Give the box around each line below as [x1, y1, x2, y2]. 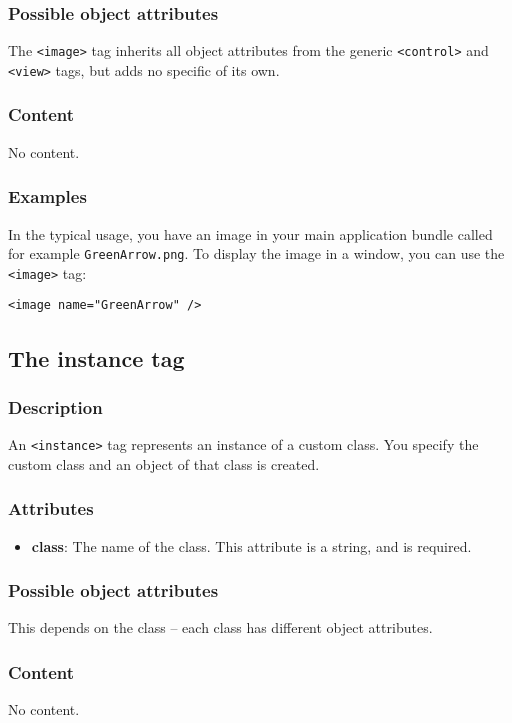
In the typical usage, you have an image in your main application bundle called [8, 223, 493, 244]
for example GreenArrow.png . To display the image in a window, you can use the [8, 243, 505, 264]
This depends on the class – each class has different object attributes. [8, 617, 433, 638]
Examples [8, 184, 87, 209]
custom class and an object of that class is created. [8, 453, 320, 474]
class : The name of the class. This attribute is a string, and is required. [31, 535, 472, 556]
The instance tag [8, 342, 185, 373]
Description [8, 394, 103, 419]
